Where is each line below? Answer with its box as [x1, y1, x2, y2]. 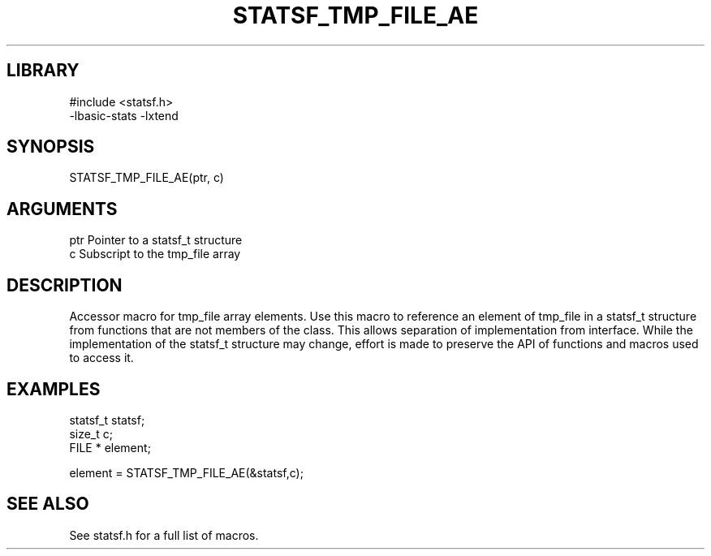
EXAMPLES [6, 378, 101, 399]
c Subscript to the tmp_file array [69, 247, 241, 261]
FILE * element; [69, 440, 151, 455]
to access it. [69, 351, 134, 365]
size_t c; [69, 426, 113, 441]
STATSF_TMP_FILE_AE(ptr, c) [69, 170, 224, 185]
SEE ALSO [6, 494, 89, 515]
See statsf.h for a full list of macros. [69, 528, 259, 542]
